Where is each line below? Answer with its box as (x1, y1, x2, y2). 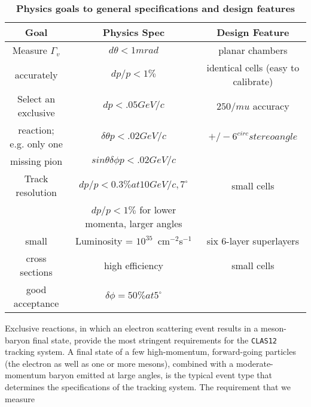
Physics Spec (102, 25, 165, 39)
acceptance (13, 296, 59, 310)
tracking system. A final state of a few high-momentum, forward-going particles (5, 345, 296, 358)
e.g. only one (10, 137, 63, 150)
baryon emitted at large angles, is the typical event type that (48, 369, 273, 381)
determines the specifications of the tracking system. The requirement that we (5, 381, 291, 393)
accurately (14, 67, 58, 82)
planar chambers (218, 43, 288, 57)
